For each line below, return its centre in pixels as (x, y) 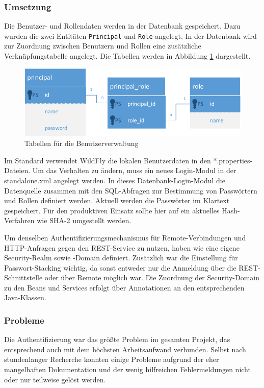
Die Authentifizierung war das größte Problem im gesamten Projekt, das (117, 339)
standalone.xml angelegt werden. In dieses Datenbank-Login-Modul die (115, 180)
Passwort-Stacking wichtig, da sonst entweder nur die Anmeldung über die (120, 267)
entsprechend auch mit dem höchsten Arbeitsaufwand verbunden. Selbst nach (125, 349)
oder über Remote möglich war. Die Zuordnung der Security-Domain (152, 277)
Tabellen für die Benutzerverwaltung (82, 143)
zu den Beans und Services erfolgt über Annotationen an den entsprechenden (124, 287)
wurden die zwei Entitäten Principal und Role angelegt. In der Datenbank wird (130, 35)
